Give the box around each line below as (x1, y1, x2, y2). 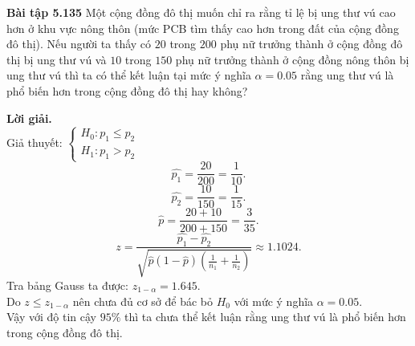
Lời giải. (6, 109, 52, 126)
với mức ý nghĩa (234, 292, 314, 309)
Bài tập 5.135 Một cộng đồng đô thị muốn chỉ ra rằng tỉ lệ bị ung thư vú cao (6, 4, 396, 20)
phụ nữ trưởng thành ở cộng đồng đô (220, 35, 403, 52)
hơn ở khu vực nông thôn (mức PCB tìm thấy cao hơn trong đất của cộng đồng (6, 19, 399, 36)
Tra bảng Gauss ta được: (6, 276, 128, 293)
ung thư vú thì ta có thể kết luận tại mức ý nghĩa (6, 67, 251, 83)
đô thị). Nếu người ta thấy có (6, 35, 152, 52)
